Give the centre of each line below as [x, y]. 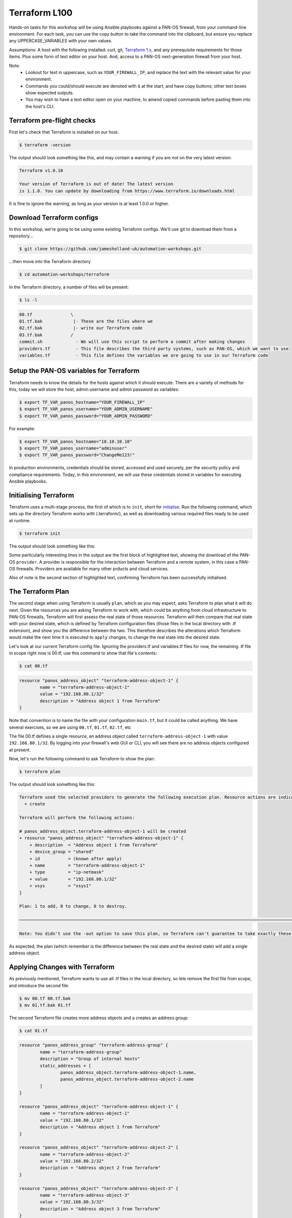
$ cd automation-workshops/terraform [64, 275]
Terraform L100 [41, 13]
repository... [21, 236]
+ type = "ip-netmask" [67, 872]
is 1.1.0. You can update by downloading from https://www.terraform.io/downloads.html [127, 191]
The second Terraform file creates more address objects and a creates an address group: [99, 1018]
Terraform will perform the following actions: [77, 818]
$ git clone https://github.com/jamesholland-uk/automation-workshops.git [110, 249]
